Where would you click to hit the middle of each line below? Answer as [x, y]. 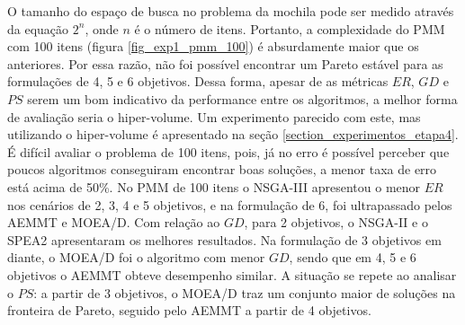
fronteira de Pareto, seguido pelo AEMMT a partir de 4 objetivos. [189, 310]
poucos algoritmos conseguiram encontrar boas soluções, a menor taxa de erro [222, 169]
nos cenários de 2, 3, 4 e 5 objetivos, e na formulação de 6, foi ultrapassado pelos [230, 204]
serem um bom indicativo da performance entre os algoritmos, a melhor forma [242, 98]
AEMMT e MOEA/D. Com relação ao [114, 222]
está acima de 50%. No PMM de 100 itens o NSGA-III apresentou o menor [214, 186]
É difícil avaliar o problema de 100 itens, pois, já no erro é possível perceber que [228, 151]
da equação [38, 28]
